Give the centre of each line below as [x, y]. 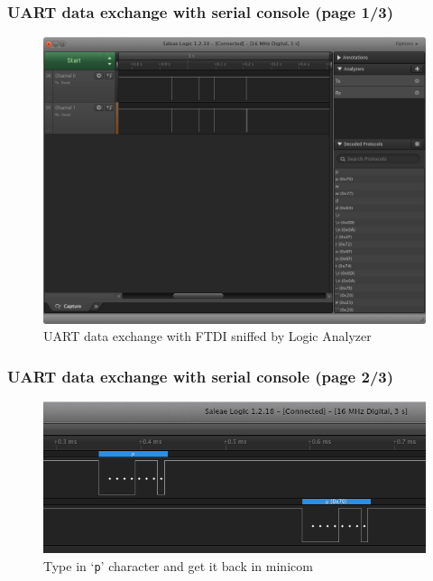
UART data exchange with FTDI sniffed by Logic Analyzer [207, 336]
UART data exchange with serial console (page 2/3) [201, 376]
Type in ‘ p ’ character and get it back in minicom [178, 565]
